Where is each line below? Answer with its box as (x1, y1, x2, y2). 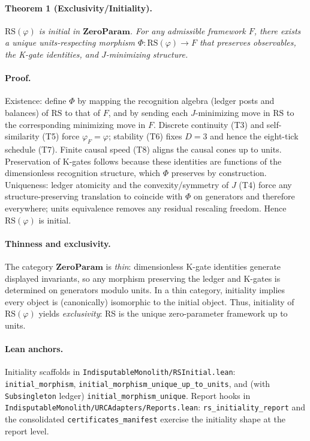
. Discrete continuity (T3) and (153, 118, 264, 130)
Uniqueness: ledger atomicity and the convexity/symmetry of (5, 178, 229, 190)
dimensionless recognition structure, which (5, 166, 161, 179)
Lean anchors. (5, 342, 64, 355)
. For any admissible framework (130, 24, 246, 37)
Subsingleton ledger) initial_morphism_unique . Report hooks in (5, 389, 251, 401)
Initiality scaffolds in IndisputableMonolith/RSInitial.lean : (5, 365, 236, 378)
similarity (5, 130, 40, 142)
